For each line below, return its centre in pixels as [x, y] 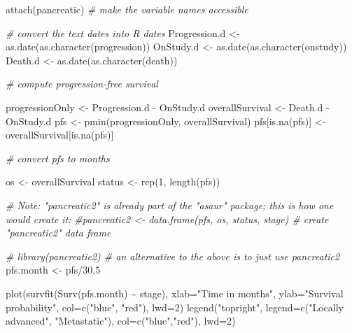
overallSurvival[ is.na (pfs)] [60, 135]
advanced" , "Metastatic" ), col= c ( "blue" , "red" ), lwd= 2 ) [121, 321]
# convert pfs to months [58, 158]
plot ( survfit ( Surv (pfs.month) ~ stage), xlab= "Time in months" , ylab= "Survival [175, 293]
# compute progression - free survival [82, 84]
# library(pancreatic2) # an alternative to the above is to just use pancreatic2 [173, 256]
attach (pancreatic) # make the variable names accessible [127, 9]
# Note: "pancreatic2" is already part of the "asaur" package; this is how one [170, 205]
